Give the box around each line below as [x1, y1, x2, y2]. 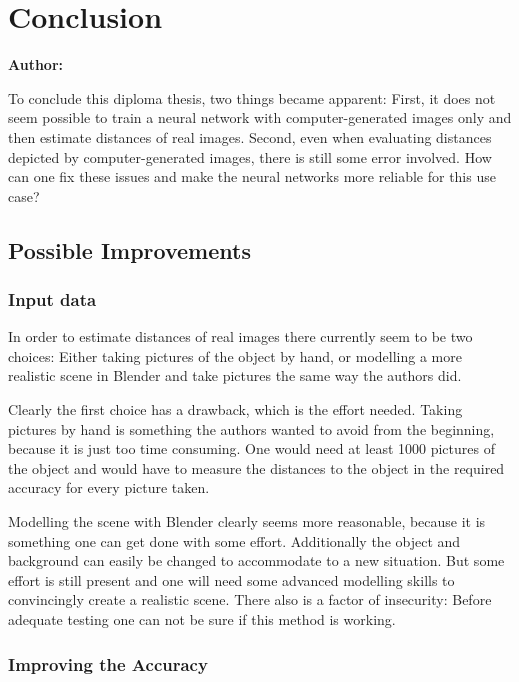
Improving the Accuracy [8, 651, 208, 676]
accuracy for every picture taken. [8, 477, 210, 498]
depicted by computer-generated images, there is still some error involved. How [8, 146, 492, 167]
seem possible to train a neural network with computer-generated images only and [8, 107, 512, 128]
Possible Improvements [8, 234, 251, 265]
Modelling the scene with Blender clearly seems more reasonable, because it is [8, 511, 486, 532]
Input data [8, 286, 97, 311]
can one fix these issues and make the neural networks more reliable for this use [8, 166, 496, 187]
